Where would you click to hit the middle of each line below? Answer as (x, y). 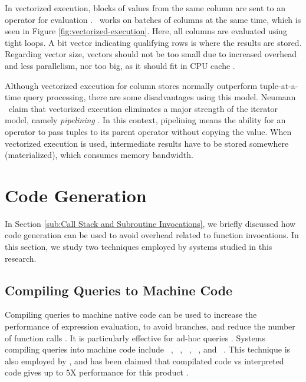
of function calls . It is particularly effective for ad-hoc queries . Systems (135, 337)
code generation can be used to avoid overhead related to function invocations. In (152, 235)
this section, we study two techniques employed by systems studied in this (139, 247)
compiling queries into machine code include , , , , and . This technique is (148, 349)
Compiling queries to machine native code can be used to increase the (131, 315)
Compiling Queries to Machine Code (119, 290)
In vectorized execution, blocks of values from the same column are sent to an (145, 8)
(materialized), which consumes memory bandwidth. (99, 155)
